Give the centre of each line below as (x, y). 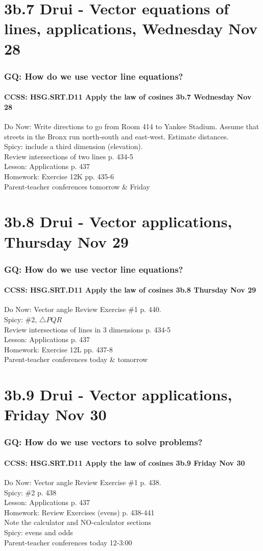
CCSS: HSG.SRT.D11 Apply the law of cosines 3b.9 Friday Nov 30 (125, 462)
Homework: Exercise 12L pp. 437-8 (58, 349)
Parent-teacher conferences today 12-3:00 (68, 542)
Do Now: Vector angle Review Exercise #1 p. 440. (83, 309)
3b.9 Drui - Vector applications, (118, 394)
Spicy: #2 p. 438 (30, 492)
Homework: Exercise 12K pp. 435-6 (59, 176)
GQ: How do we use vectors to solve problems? (103, 442)
